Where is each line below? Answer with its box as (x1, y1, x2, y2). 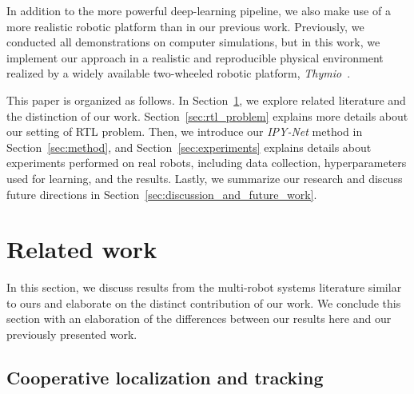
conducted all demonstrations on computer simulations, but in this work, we (6, 34, 380, 50)
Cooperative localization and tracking (6, 365, 324, 390)
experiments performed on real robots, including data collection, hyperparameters (6, 154, 407, 171)
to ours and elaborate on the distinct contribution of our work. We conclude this (6, 294, 401, 311)
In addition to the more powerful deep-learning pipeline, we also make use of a (6, 2, 391, 18)
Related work (6, 233, 157, 265)
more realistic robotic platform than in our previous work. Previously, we (6, 18, 364, 34)
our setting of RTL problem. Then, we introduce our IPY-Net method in (6, 123, 363, 140)
